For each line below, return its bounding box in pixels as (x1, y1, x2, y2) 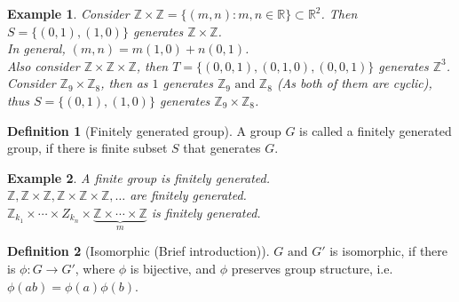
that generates (183, 139, 261, 157)
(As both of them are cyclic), (276, 74, 432, 92)
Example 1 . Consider (7, 4, 130, 22)
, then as (100, 74, 148, 92)
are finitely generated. (130, 186, 247, 204)
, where (75, 258, 115, 277)
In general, (7, 39, 66, 58)
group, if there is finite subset (7, 139, 168, 157)
